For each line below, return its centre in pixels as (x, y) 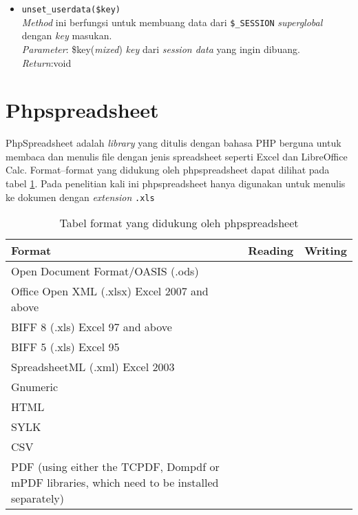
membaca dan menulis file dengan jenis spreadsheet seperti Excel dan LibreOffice (177, 156)
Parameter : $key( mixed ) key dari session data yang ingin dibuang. (161, 49)
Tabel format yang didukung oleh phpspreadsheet (179, 223)
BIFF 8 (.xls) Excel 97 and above (92, 327)
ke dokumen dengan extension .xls (80, 197)
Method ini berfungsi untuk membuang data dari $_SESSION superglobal (172, 22)
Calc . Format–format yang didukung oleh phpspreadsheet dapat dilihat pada (168, 170)
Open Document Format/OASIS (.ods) (105, 271)
